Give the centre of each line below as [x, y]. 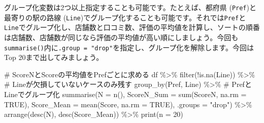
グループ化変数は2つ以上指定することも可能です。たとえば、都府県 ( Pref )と [130, 7]
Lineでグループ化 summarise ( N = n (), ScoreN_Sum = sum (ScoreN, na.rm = [125, 94]
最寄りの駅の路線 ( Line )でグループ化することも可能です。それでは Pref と [125, 17]
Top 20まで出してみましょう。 [54, 57]
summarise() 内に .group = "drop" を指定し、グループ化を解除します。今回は [129, 47]
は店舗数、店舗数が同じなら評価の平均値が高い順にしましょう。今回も [121, 37]
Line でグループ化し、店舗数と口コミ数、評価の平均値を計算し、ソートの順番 [132, 27]
